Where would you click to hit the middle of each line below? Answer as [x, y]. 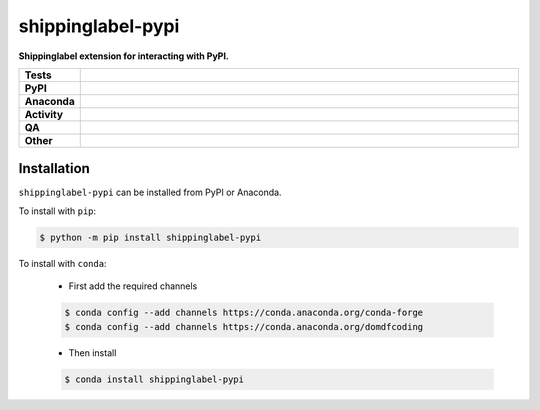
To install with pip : [57, 211]
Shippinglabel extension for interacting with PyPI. [124, 56]
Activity [44, 114]
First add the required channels [133, 286]
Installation [54, 168]
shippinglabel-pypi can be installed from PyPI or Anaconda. [150, 192]
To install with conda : [62, 263]
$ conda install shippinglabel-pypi [154, 379]
